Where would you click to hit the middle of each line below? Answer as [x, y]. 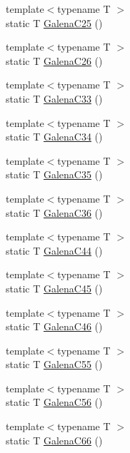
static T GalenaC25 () [54, 22]
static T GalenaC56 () [54, 402]
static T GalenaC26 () [54, 60]
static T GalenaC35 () [54, 174]
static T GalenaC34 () [54, 137]
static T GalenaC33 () [54, 98]
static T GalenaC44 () [54, 250]
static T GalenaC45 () [54, 288]
